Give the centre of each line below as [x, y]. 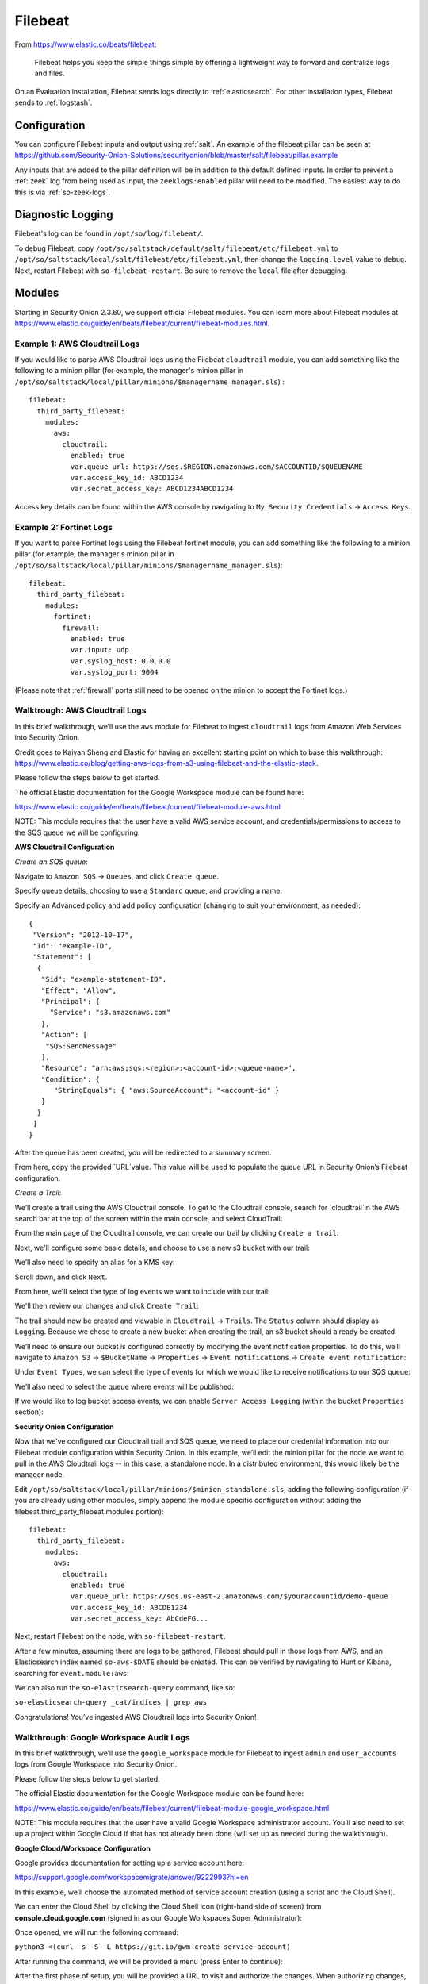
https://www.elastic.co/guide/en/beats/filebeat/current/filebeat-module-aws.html [147, 807]
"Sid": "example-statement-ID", [104, 979]
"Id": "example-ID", [73, 946]
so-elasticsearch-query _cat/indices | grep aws [111, 1703]
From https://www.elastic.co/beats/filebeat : [86, 44]
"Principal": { [71, 1001]
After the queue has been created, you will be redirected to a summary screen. [143, 1153]
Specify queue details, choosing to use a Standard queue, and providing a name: [149, 891]
